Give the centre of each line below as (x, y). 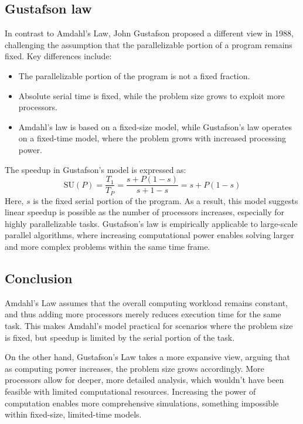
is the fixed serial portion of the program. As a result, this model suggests (166, 200)
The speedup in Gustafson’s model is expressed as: (96, 169)
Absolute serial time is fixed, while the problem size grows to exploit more (151, 95)
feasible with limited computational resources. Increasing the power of (130, 391)
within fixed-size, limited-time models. (73, 414)
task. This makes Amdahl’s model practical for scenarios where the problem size (149, 326)
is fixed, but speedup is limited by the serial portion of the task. (120, 337)
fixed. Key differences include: (58, 56)
